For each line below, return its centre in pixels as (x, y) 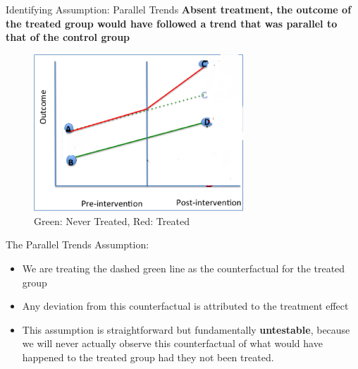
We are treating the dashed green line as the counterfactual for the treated (184, 268)
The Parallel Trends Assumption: (78, 244)
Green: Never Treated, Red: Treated (112, 220)
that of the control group (68, 37)
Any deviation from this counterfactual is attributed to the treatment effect (185, 306)
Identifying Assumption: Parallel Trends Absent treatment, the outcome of (179, 9)
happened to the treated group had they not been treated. (148, 357)
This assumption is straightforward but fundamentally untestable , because (186, 329)
